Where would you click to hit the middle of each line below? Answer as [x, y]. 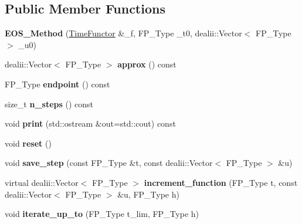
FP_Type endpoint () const [57, 84]
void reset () [28, 143]
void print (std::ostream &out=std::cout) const [90, 123]
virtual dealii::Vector [42, 182]
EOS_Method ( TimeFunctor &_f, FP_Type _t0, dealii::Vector [123, 33]
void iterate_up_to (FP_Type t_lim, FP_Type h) [102, 214]
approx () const [147, 64]
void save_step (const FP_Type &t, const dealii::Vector [109, 163]
